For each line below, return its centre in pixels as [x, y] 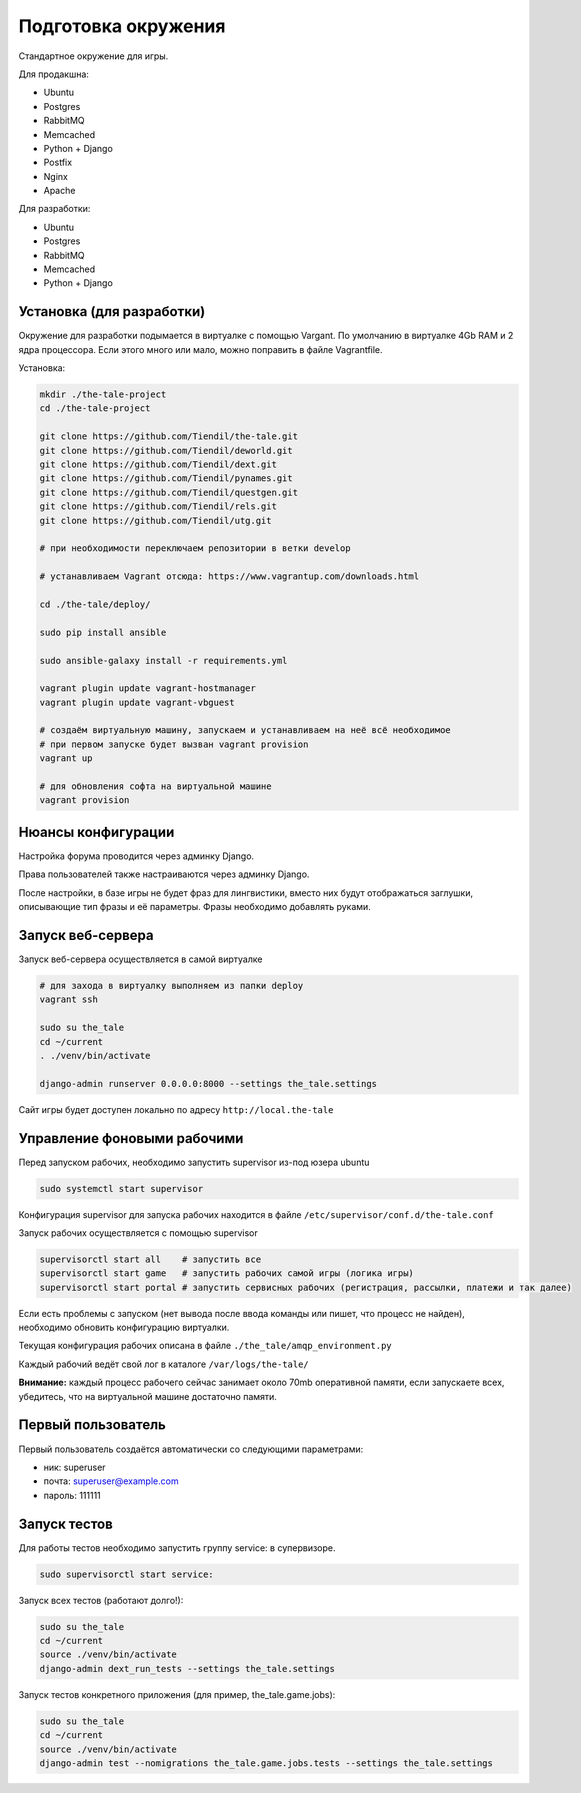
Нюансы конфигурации [96, 831]
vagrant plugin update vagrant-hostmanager [148, 688]
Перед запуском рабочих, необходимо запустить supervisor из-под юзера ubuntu [194, 1162]
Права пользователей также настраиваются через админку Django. [164, 874]
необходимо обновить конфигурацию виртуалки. [124, 1327]
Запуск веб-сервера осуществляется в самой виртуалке [140, 959]
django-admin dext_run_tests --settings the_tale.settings [187, 1668]
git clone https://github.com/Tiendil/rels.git [158, 506]
